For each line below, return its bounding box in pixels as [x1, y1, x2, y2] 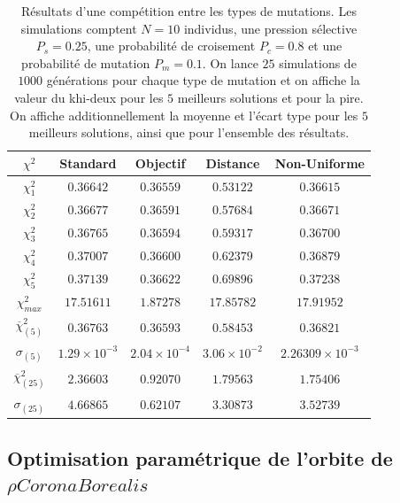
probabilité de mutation [21, 53, 150, 72]
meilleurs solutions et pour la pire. [177, 88, 364, 106]
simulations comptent [20, 19, 137, 37]
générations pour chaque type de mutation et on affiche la [46, 71, 360, 89]
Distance [205, 153, 260, 172]
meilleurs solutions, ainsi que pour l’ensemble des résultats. [28, 123, 350, 142]
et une [308, 36, 342, 55]
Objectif [135, 153, 186, 172]
